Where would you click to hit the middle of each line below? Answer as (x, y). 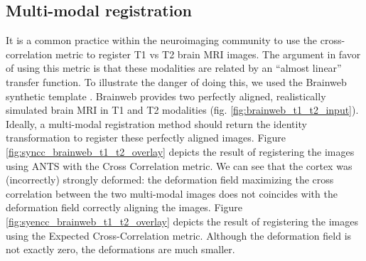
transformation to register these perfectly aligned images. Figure (146, 138)
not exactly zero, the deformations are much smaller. (120, 249)
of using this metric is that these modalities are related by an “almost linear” (174, 68)
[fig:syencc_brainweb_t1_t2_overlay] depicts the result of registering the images (182, 221)
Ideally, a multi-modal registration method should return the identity (156, 123)
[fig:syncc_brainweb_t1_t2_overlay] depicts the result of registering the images (180, 151)
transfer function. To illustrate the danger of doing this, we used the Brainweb (176, 81)
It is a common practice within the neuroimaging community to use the (162, 40)
